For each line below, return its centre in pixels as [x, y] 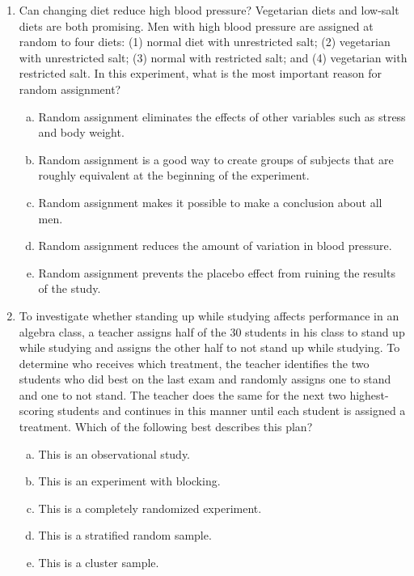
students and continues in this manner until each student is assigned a [232, 411]
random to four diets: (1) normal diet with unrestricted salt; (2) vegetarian [205, 42]
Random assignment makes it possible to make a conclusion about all [210, 202]
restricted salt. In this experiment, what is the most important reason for [201, 73]
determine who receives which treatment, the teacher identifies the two [194, 363]
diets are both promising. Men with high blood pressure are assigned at [196, 25]
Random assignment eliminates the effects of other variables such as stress [222, 116]
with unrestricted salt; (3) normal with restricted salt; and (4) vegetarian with [213, 57]
